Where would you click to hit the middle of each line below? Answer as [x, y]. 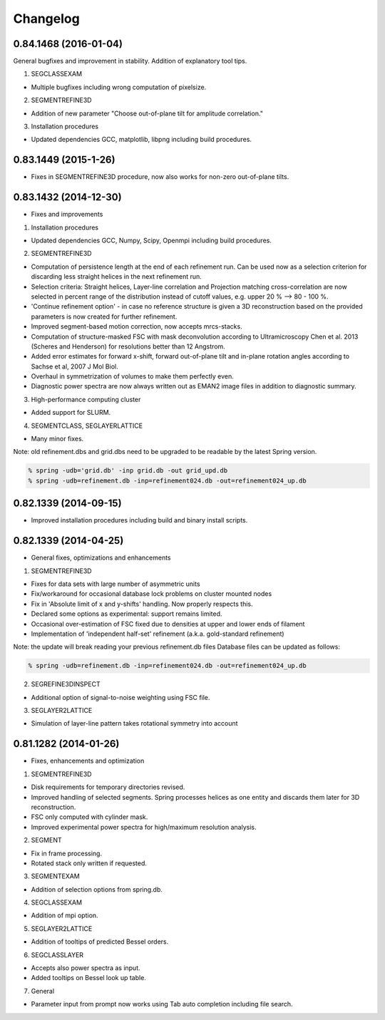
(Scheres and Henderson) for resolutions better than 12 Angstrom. [128, 346]
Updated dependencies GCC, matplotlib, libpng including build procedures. [142, 140]
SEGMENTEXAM [55, 876]
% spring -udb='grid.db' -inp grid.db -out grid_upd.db [128, 471]
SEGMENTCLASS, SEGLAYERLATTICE [87, 426]
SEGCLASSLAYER [57, 954]
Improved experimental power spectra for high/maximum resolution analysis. [144, 827]
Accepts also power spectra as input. [86, 968]
